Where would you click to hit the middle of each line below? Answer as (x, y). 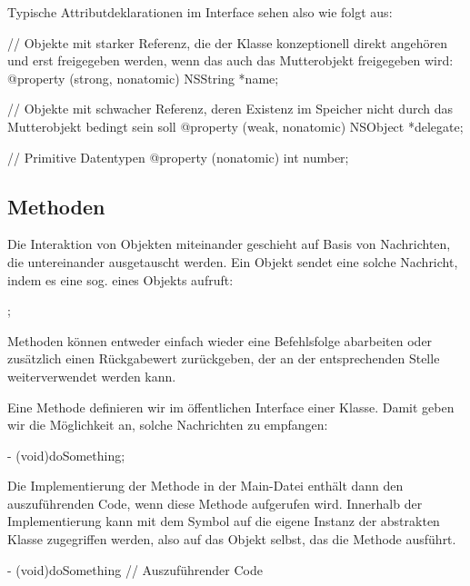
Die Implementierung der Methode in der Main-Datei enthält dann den (205, 486)
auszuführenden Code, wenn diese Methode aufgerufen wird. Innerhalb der (215, 503)
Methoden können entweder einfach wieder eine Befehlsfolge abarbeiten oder (220, 340)
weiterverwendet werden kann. (92, 376)
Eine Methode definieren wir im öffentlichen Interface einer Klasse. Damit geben (231, 407)
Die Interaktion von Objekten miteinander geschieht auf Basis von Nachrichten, (229, 244)
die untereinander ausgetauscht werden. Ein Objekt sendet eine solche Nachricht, (233, 261)
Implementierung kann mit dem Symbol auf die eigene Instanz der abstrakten (224, 521)
